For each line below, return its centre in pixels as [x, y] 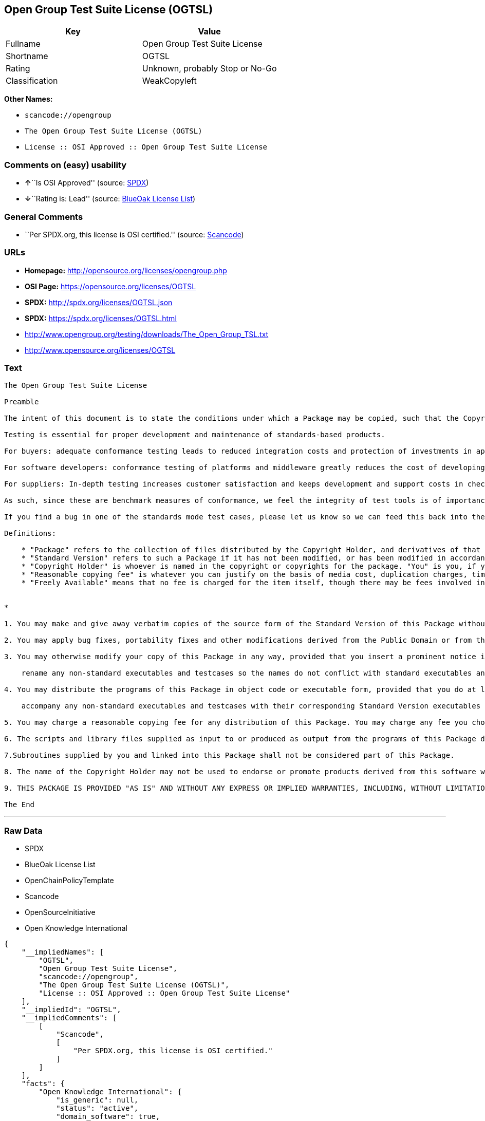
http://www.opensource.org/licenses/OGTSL [100, 350]
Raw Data [23, 830]
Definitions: [30, 534]
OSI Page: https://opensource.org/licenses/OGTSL [110, 286]
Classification [32, 81]
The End [20, 805]
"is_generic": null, [97, 1100]
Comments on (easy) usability [66, 165]
